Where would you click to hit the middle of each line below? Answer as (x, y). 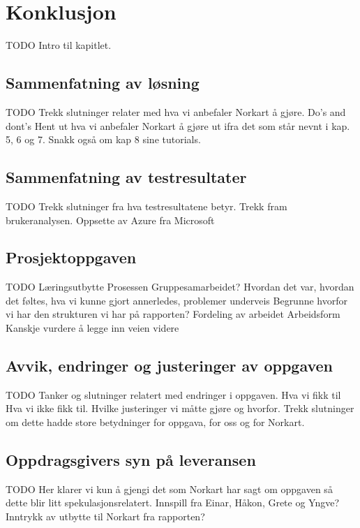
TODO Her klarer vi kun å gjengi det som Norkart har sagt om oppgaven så (169, 489)
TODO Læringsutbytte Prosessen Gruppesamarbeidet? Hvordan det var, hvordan (180, 287)
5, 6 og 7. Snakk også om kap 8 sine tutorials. (103, 139)
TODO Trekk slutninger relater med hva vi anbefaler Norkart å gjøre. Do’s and (176, 111)
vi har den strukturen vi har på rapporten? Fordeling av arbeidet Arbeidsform (173, 314)
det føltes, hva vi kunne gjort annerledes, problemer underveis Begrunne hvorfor (177, 300)
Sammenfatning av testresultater (126, 177)
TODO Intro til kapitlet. (59, 45)
